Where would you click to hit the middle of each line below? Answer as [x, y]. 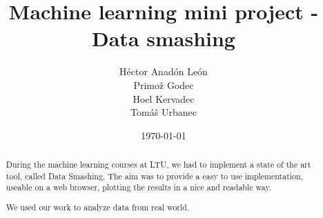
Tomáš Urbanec [164, 112]
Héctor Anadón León [164, 71]
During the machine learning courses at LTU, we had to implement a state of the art [158, 165]
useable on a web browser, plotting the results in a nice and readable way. [138, 187]
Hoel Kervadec [164, 98]
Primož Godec [164, 85]
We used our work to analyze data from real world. [98, 207]
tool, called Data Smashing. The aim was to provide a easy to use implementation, [154, 176]
